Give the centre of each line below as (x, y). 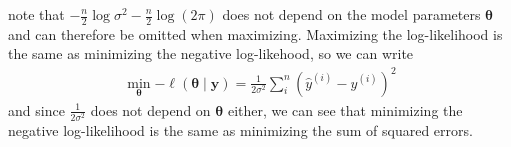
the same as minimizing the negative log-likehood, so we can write (211, 53)
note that (36, 14)
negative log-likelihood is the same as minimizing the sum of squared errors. (240, 129)
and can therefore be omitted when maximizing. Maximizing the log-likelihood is (255, 33)
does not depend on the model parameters (351, 14)
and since (36, 109)
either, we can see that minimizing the (345, 109)
